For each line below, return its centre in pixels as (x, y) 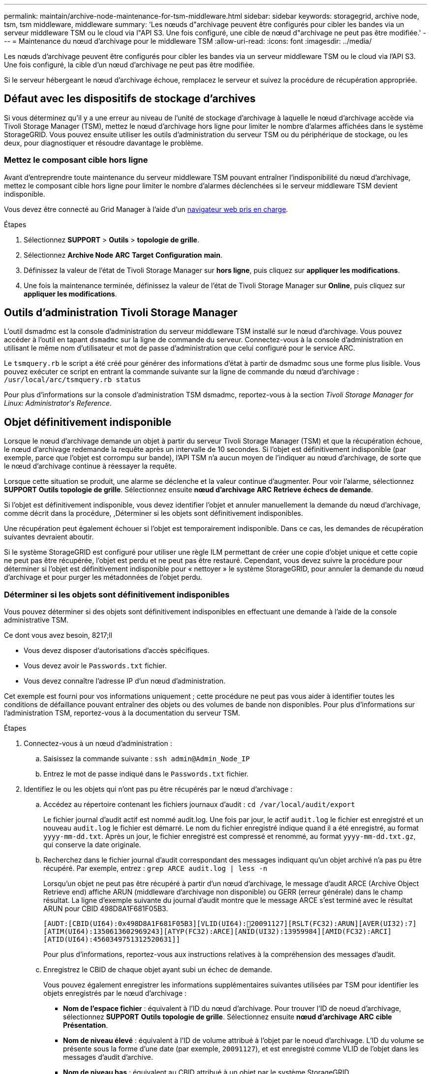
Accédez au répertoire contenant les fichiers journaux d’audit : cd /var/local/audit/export (199, 805)
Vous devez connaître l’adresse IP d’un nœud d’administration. (125, 681)
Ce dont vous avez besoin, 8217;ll (58, 635)
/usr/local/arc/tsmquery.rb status (73, 380)
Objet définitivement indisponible (88, 422)
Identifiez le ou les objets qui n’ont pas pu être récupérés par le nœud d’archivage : (158, 789)
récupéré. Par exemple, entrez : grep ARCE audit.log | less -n (155, 868)
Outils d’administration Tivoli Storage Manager (121, 313)
